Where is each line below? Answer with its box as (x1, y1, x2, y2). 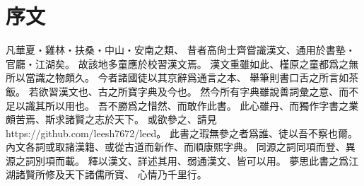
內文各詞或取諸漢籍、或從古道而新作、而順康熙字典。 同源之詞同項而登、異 (6, 139, 356, 154)
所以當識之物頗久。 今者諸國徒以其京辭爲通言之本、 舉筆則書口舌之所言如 (6, 70, 349, 85)
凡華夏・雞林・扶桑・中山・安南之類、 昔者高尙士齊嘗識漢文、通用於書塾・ (6, 42, 356, 57)
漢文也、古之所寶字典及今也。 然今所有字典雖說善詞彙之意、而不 (58, 83, 359, 98)
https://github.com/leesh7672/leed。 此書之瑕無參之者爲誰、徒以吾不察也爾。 (6, 125, 358, 140)
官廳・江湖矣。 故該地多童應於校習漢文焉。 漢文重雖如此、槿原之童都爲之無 (6, 56, 359, 71)
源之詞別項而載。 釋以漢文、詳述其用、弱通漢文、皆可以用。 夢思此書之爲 (6, 153, 349, 168)
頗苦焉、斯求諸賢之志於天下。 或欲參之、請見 (6, 112, 217, 127)
